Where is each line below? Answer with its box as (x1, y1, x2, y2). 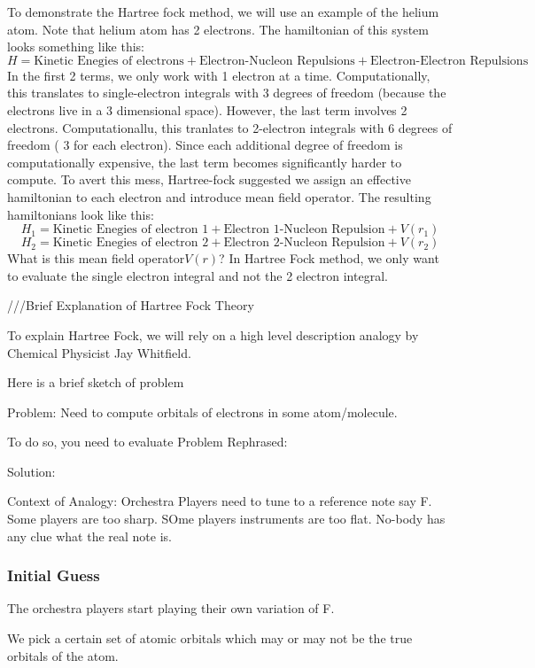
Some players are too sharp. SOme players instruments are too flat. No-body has (7, 509, 446, 528)
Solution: (7, 462, 56, 480)
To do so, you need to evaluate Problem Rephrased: (7, 432, 288, 451)
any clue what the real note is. (7, 526, 172, 545)
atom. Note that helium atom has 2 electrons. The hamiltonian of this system (7, 19, 429, 38)
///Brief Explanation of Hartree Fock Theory (7, 296, 254, 315)
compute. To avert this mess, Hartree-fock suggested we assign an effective (7, 170, 411, 189)
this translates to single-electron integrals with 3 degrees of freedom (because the (7, 83, 446, 102)
